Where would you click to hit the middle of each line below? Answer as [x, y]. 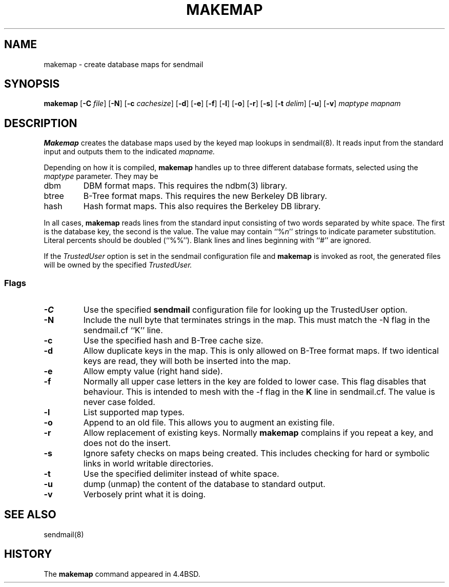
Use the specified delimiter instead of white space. [181, 474]
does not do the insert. [127, 443]
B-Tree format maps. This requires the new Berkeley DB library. [205, 196]
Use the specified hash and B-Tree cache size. [173, 341]
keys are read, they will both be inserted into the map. [187, 361]
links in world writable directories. [148, 464]
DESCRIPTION [41, 123]
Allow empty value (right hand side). [153, 371]
